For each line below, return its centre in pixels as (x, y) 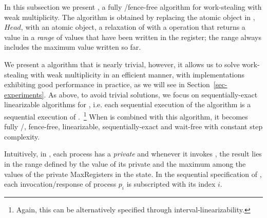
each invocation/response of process (60, 184)
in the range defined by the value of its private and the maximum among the (125, 163)
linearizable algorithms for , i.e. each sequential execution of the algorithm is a (128, 104)
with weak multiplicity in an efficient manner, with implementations (138, 74)
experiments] (24, 94)
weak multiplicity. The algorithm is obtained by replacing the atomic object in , (130, 17)
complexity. (22, 136)
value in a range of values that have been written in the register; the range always (133, 37)
